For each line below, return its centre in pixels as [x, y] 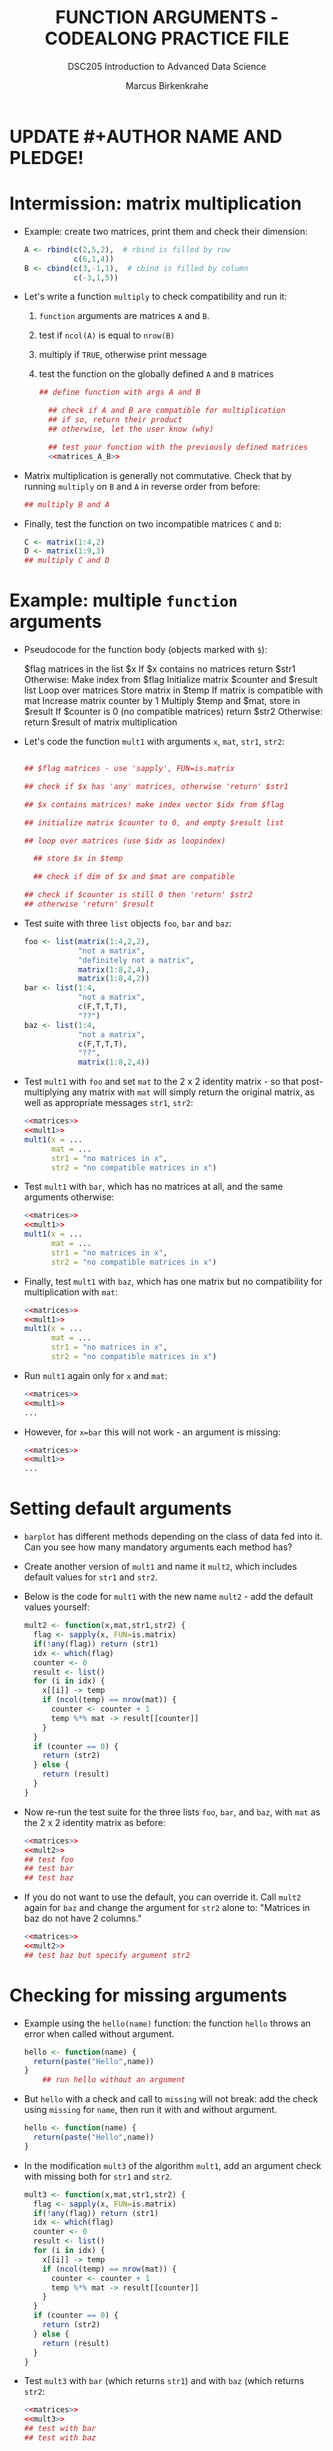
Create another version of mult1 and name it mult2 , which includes [160, 1567]
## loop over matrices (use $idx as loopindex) [124, 841]
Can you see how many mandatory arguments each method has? [158, 1547]
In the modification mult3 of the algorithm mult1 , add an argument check [172, 2165]
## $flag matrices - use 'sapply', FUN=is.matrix [129, 769]
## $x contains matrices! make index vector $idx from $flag [154, 804]
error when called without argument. [99, 2033]
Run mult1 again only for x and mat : [95, 1375]
